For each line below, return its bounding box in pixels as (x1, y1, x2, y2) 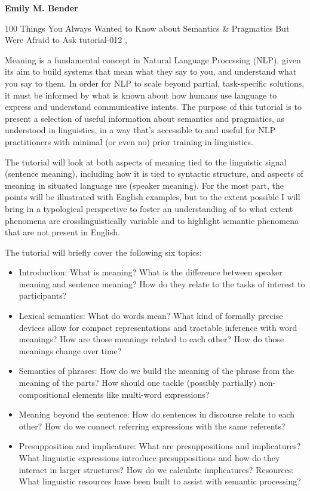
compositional (19, 388, 70, 400)
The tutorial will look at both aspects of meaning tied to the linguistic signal (5, 155, 287, 168)
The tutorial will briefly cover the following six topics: (5, 245, 202, 258)
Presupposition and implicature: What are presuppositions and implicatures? (19, 440, 301, 452)
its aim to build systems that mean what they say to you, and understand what (5, 65, 297, 78)
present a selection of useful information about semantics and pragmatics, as (5, 112, 285, 124)
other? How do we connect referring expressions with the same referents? (19, 419, 286, 432)
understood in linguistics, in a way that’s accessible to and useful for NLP (5, 124, 275, 136)
